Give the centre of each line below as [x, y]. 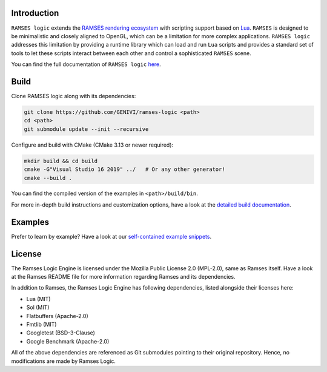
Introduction [35, 13]
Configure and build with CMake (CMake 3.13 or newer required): [92, 145]
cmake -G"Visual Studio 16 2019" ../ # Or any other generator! [124, 169]
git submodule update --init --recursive [86, 129]
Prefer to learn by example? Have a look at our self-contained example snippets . [111, 236]
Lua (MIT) [38, 299]
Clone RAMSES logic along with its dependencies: [74, 96]
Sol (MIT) [38, 307]
